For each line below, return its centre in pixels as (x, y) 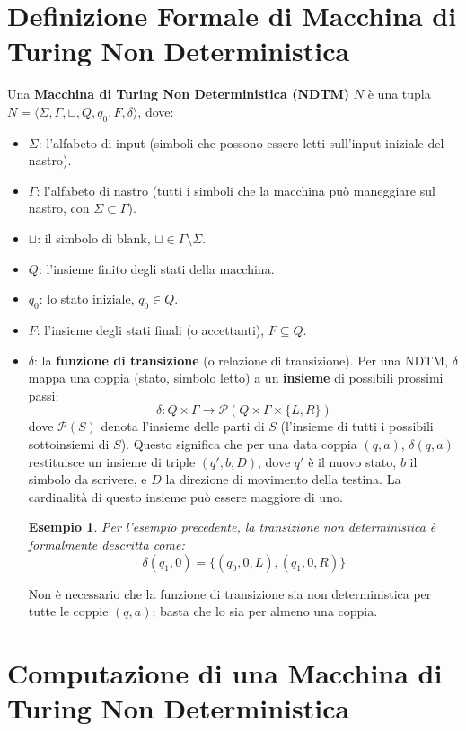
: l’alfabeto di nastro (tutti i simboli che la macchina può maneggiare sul (236, 190)
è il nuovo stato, (352, 461)
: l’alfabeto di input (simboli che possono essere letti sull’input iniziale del (241, 142)
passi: (44, 395)
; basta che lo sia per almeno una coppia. (265, 611)
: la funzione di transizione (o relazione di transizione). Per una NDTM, (242, 360)
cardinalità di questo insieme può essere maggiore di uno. (185, 496)
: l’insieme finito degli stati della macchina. (156, 268)
